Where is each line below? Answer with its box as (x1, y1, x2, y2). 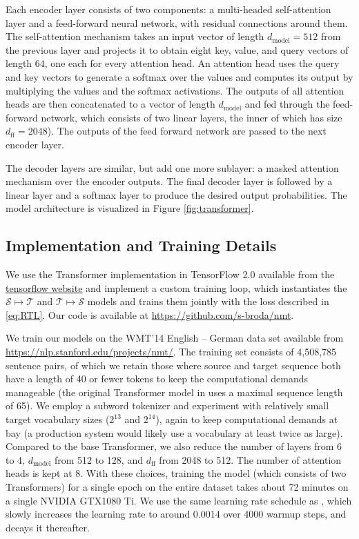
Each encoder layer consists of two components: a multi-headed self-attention (6, 2, 331, 16)
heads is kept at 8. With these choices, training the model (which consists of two (6, 466, 347, 480)
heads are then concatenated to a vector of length (6, 97, 215, 111)
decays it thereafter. (6, 520, 90, 534)
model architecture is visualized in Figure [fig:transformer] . (6, 201, 254, 215)
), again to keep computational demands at (155, 412, 338, 427)
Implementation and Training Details (6, 235, 277, 256)
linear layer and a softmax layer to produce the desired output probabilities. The (6, 187, 347, 202)
